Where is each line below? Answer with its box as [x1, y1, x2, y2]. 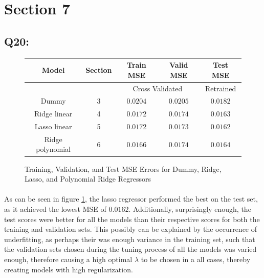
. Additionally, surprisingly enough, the [128, 203, 251, 214]
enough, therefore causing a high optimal [4, 253, 133, 264]
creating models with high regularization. [4, 264, 133, 274]
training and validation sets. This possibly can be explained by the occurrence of [4, 224, 257, 234]
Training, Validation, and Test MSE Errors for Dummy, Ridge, [25, 163, 222, 174]
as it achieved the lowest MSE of [4, 203, 106, 214]
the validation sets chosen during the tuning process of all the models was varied [4, 244, 257, 254]
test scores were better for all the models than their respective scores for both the [4, 213, 260, 224]
